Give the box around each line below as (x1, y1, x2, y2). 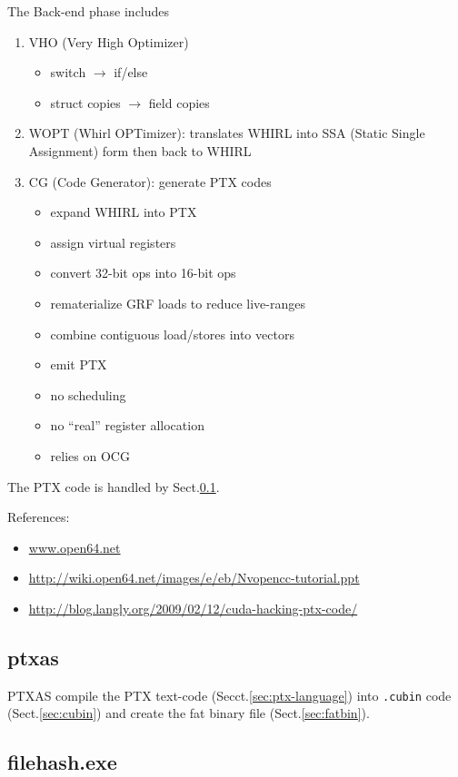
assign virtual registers (50, 232, 176, 251)
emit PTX (50, 355, 107, 374)
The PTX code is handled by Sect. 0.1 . (7, 477, 220, 496)
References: (7, 507, 70, 526)
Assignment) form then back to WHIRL (28, 141, 252, 160)
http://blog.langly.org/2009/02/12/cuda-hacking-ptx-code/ (28, 598, 358, 617)
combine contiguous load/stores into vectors (50, 324, 294, 343)
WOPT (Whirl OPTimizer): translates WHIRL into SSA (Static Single (28, 123, 425, 143)
